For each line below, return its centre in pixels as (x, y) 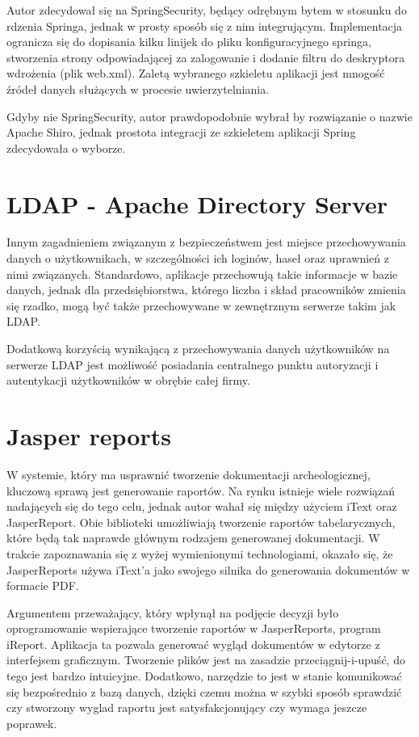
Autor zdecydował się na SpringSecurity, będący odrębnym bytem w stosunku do (207, 10)
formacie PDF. (43, 585)
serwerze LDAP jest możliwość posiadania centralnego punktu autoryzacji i (193, 364)
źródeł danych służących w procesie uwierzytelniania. (138, 88)
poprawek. (32, 723)
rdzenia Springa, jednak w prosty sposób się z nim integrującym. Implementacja (205, 25)
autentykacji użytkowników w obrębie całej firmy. (128, 380)
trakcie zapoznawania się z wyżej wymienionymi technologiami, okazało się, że (200, 553)
